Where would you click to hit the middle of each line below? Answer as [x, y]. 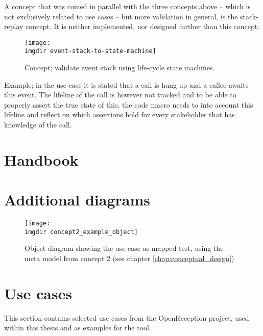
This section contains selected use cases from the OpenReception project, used [127, 317]
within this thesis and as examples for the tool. [78, 328]
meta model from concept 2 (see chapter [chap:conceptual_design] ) [129, 258]
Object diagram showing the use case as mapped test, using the [124, 248]
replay [14, 26]
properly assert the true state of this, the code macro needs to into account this [129, 104]
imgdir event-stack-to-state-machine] [90, 51]
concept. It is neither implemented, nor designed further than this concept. [143, 26]
